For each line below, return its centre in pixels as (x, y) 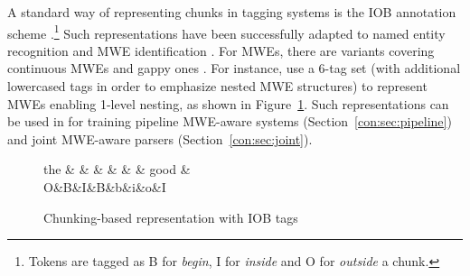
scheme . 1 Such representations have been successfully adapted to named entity (226, 32)
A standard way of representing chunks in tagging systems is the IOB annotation (232, 12)
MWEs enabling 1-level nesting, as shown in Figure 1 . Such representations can (228, 103)
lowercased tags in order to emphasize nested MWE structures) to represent (217, 86)
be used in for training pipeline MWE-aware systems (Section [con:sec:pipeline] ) (230, 121)
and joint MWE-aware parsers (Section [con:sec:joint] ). (160, 138)
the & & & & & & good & (117, 169)
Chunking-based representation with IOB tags (171, 217)
